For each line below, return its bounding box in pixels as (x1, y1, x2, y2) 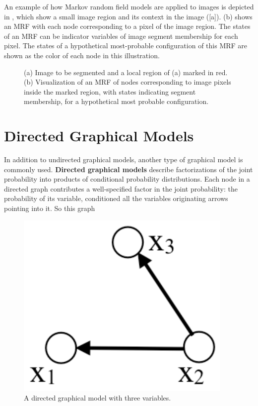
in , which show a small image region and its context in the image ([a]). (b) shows (4, 11, 253, 21)
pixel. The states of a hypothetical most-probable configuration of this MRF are (4, 40, 248, 51)
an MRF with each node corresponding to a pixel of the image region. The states (4, 21, 251, 31)
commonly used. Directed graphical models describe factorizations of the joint (4, 164, 253, 174)
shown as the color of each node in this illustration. (4, 50, 160, 60)
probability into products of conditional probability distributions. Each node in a (4, 174, 250, 184)
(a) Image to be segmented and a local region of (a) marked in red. (24, 67, 228, 77)
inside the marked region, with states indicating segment (24, 86, 196, 97)
